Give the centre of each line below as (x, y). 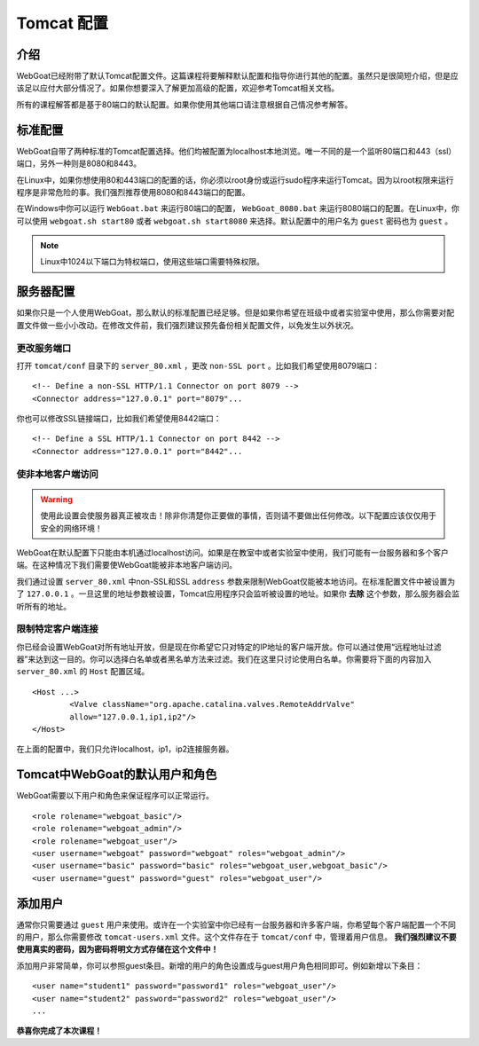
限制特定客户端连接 (58, 629)
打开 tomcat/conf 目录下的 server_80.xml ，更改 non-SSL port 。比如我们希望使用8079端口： (198, 366)
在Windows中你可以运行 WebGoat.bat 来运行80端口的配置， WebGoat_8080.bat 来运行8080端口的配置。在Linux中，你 (238, 208)
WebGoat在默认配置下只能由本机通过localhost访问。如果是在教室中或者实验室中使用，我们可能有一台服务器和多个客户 (233, 553)
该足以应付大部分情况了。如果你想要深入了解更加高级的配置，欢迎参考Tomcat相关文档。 (178, 88)
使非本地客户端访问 (58, 474)
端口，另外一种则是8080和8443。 (79, 163)
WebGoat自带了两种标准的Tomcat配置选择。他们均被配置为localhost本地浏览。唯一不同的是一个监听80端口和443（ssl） (236, 151)
